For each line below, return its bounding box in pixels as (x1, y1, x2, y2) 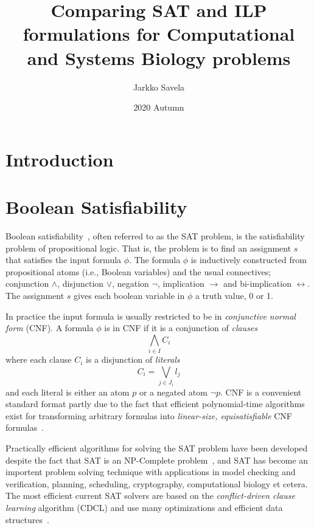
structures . (5, 513, 49, 526)
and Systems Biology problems (27, 45, 291, 70)
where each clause (5, 353, 72, 366)
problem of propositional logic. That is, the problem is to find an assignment (5, 241, 291, 254)
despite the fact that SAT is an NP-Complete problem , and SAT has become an (5, 453, 309, 466)
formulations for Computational (23, 21, 295, 46)
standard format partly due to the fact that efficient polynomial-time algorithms (5, 397, 305, 410)
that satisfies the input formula (5, 253, 122, 266)
